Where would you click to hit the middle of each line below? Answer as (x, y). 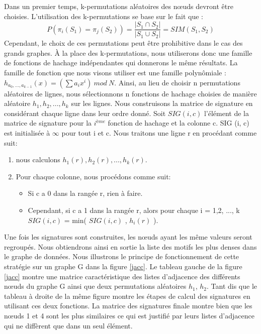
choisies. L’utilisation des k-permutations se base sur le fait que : (104, 16)
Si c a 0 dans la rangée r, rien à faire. (85, 193)
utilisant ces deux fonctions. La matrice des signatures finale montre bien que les (128, 306)
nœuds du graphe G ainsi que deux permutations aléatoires (95, 286)
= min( (75, 220)
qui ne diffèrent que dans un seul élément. (68, 325)
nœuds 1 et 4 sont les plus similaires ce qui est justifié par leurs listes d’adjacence (129, 315)
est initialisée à (27, 133)
